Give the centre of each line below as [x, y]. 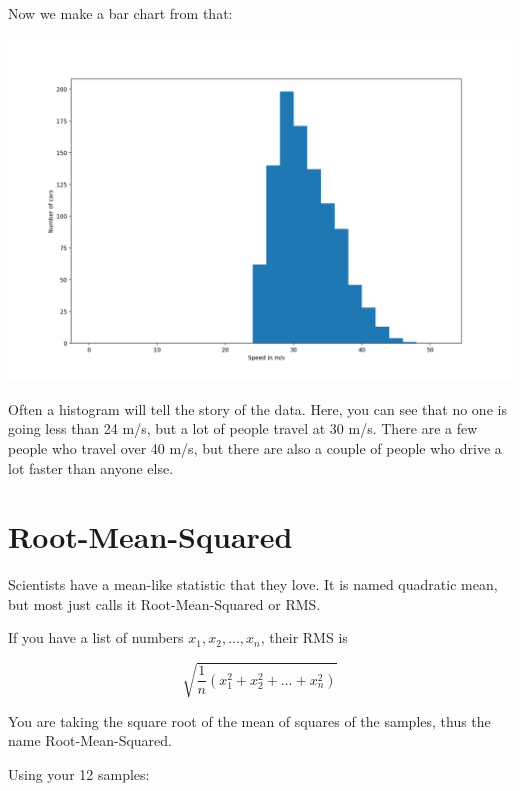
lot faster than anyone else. [91, 467]
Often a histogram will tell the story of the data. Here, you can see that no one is [257, 408]
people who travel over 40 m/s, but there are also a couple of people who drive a [255, 447]
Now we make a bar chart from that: [120, 13]
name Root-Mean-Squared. [90, 740]
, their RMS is [304, 637]
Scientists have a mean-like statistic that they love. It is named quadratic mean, [253, 584]
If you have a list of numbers [96, 637]
